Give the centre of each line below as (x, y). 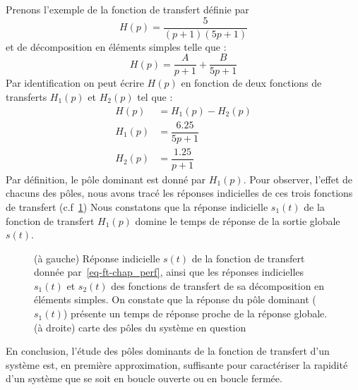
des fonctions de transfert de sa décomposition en (218, 285)
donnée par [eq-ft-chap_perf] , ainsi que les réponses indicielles (169, 272)
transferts (26, 96)
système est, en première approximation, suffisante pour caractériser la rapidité (177, 364)
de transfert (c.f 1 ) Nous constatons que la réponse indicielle (137, 206)
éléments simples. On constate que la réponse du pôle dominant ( (175, 299)
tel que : (155, 96)
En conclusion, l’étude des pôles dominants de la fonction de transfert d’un (168, 351)
